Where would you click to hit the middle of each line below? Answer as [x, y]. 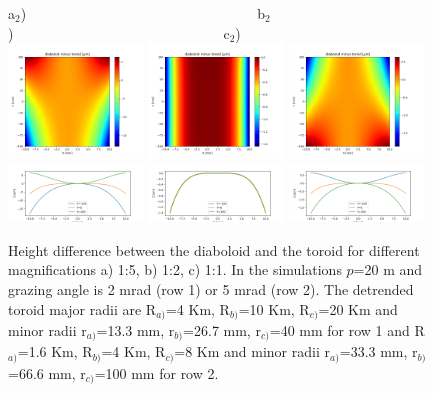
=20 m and [388, 269]
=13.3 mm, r [135, 330]
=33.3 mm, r [378, 351]
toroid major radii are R [82, 308]
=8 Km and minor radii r [252, 351]
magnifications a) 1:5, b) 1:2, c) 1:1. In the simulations [175, 269]
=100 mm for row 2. [156, 372]
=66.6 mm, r [47, 372]
